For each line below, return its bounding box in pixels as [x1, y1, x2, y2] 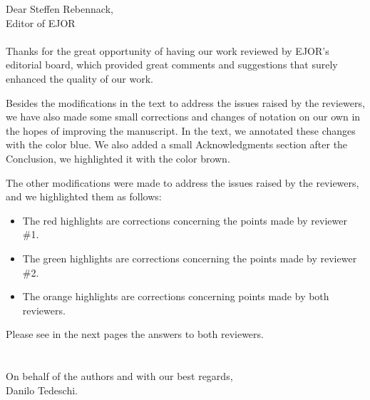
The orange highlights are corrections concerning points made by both [22, 289, 329, 304]
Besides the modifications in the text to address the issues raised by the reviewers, [6, 95, 365, 110]
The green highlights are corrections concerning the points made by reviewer [22, 250, 357, 265]
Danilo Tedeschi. [6, 382, 78, 397]
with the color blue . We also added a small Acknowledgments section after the [6, 137, 348, 152]
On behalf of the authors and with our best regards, [6, 369, 233, 384]
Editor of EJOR [6, 15, 76, 30]
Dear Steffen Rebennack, [6, 1, 113, 16]
